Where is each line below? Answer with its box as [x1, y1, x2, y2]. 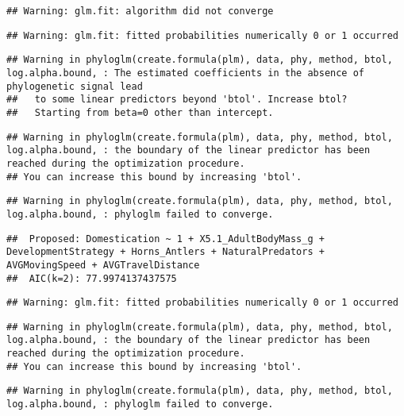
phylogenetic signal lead [6, 80, 143, 92]
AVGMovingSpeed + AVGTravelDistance [6, 259, 200, 271]
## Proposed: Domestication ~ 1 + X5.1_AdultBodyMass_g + [6, 233, 325, 245]
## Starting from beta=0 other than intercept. [6, 106, 274, 118]
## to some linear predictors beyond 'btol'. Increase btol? [6, 94, 348, 106]
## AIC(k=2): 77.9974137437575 [6, 272, 177, 284]
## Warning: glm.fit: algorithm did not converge [6, 6, 274, 17]
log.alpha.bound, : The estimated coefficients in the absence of [6, 67, 365, 79]
